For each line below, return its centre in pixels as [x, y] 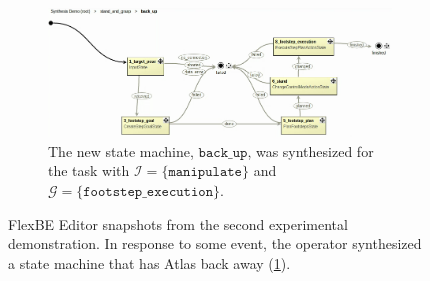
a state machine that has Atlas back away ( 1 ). [149, 262]
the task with [89, 170]
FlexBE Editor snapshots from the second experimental [178, 223]
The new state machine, [121, 150]
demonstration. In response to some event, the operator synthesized [215, 243]
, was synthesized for [310, 150]
